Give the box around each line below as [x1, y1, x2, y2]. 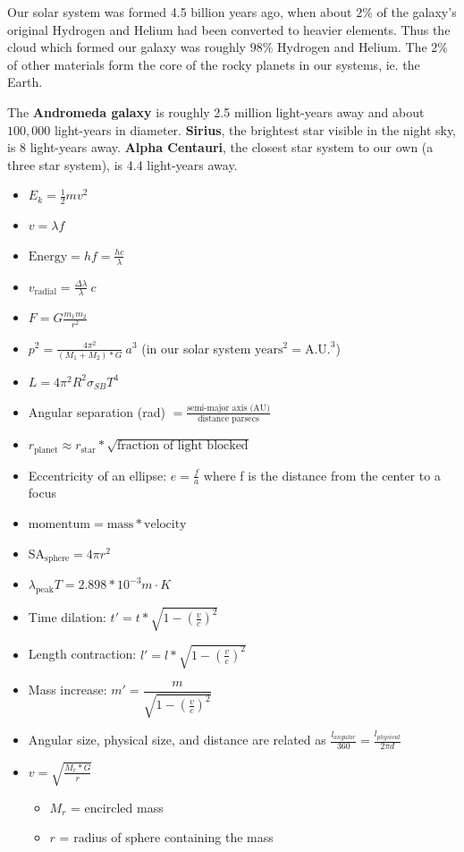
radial [34, 287, 57, 297]
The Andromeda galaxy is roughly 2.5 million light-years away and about [7, 102, 425, 121]
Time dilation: [28, 608, 106, 626]
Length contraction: [28, 644, 137, 663]
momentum [28, 518, 91, 532]
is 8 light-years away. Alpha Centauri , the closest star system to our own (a [7, 138, 434, 157]
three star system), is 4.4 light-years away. [7, 155, 238, 174]
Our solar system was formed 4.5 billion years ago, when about [7, 3, 352, 21]
